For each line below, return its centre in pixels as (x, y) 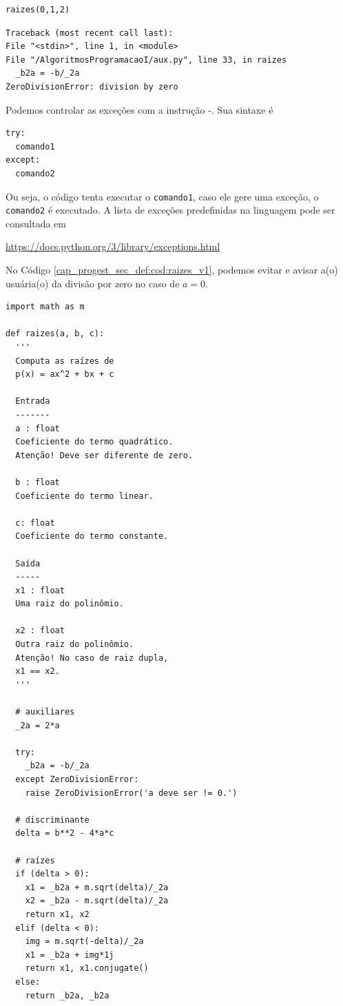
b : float (38, 482)
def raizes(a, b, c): (55, 334)
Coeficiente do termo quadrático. (94, 442)
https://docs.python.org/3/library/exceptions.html (113, 246)
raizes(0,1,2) (38, 10)
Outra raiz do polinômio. (75, 645)
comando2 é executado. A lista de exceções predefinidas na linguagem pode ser (170, 210)
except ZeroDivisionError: (77, 779)
